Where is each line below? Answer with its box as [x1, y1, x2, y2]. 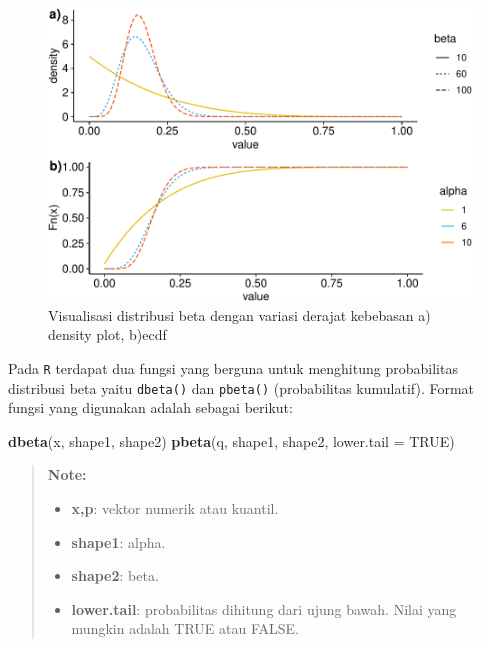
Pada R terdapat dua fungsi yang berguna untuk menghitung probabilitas [8, 357, 458, 378]
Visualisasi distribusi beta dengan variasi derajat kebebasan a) [48, 304, 431, 325]
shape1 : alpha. [71, 531, 166, 552]
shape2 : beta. [71, 565, 159, 586]
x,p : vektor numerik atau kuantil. [71, 498, 279, 519]
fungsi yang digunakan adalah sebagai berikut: [8, 397, 293, 418]
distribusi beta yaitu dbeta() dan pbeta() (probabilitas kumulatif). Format [8, 377, 475, 398]
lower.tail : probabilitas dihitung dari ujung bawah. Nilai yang [71, 598, 457, 619]
